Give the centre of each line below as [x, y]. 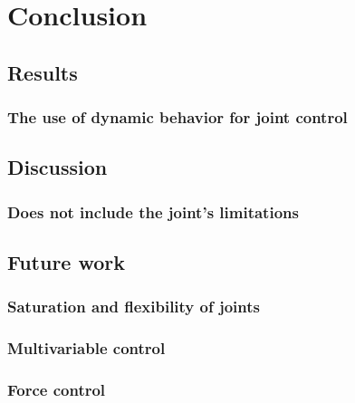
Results [43, 72]
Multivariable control [86, 348]
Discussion [58, 167]
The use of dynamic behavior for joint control [177, 117]
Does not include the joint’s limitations [153, 211]
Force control [57, 390]
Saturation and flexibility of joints [134, 307]
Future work [67, 262]
